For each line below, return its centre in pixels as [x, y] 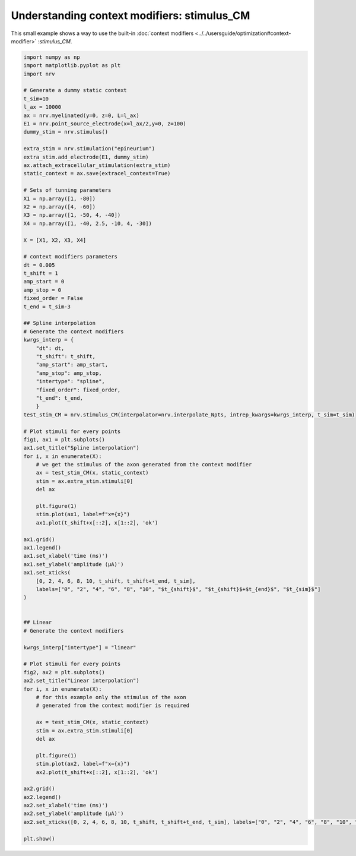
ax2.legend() [42, 797]
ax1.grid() [39, 539]
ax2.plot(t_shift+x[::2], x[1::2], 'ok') [97, 772]
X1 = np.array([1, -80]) [60, 198]
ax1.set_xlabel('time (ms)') [66, 556]
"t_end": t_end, [59, 398]
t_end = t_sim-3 [47, 307]
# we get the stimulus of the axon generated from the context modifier [144, 465]
